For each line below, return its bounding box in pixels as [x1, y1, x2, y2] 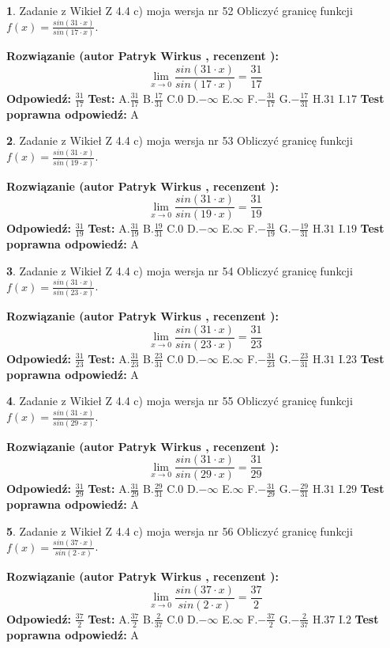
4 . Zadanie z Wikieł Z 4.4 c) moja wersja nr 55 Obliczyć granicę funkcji [6, 392, 353, 409]
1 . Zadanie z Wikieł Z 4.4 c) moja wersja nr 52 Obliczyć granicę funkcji [6, 2, 353, 18]
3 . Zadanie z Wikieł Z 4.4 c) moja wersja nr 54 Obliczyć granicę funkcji [6, 262, 353, 279]
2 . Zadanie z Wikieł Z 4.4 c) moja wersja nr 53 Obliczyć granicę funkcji [6, 132, 353, 149]
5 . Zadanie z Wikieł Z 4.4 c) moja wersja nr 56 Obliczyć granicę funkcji [6, 522, 353, 539]
